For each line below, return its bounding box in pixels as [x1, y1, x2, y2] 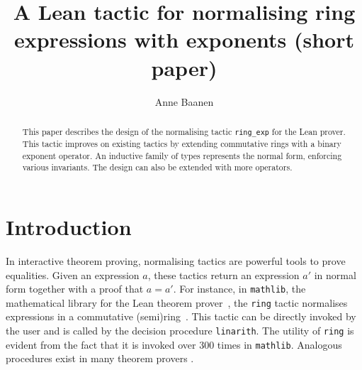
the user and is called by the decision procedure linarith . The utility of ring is [6, 323, 354, 338]
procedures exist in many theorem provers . [6, 351, 194, 366]
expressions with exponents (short [13, 25, 355, 54]
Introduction [6, 212, 132, 241]
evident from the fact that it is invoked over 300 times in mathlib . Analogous [6, 337, 342, 352]
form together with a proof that [6, 281, 144, 296]
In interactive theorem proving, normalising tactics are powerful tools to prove [6, 253, 346, 268]
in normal [314, 267, 356, 282]
